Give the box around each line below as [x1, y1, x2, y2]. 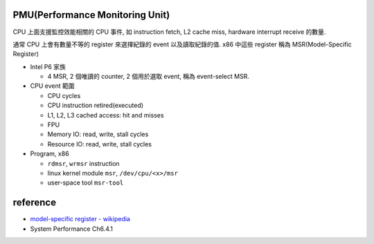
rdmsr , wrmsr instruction [47, 159, 121, 167]
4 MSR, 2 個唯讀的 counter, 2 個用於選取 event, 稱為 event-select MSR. [47, 73, 249, 81]
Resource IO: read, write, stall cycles [47, 140, 152, 148]
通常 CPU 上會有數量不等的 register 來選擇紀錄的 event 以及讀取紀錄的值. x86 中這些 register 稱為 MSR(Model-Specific [12, 40, 353, 48]
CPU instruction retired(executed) [47, 101, 144, 110]
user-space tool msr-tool [47, 178, 124, 187]
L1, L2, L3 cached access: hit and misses [47, 111, 164, 119]
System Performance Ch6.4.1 [30, 225, 114, 233]
